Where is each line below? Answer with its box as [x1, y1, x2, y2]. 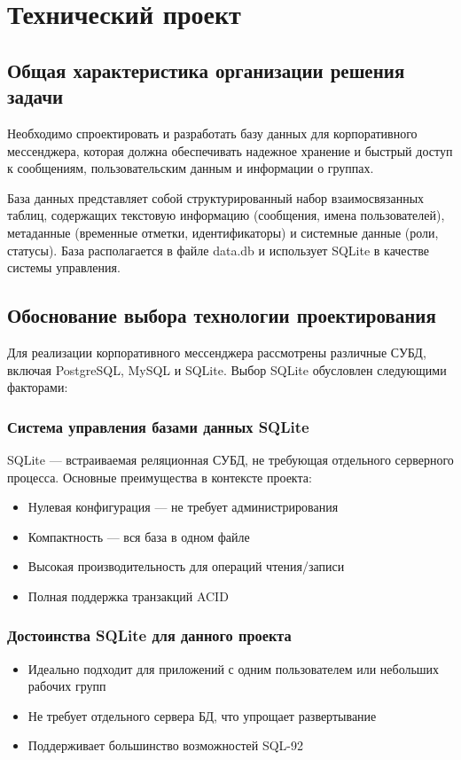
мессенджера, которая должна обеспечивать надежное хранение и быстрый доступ [7, 141, 453, 160]
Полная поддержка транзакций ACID [27, 586, 229, 605]
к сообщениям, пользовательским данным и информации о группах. [7, 159, 374, 177]
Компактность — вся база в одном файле [27, 527, 250, 545]
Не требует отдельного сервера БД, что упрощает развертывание [27, 706, 377, 725]
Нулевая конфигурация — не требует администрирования [27, 498, 339, 516]
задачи [7, 82, 64, 110]
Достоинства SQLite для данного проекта [7, 624, 292, 646]
